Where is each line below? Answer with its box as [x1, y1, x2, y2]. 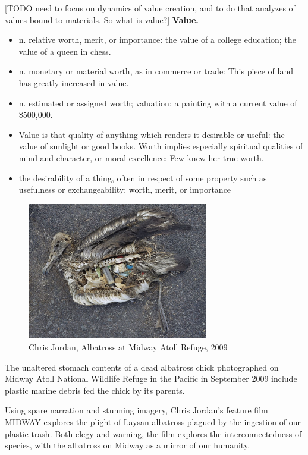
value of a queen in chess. [18, 45, 111, 57]
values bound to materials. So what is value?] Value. [5, 13, 199, 26]
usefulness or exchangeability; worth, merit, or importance [18, 183, 231, 196]
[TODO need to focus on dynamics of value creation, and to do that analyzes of [5, 2, 296, 14]
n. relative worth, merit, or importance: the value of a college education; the [18, 33, 296, 46]
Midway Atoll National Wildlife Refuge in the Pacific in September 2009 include [5, 372, 297, 385]
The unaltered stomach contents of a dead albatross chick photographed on [5, 360, 279, 373]
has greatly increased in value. [18, 76, 129, 89]
